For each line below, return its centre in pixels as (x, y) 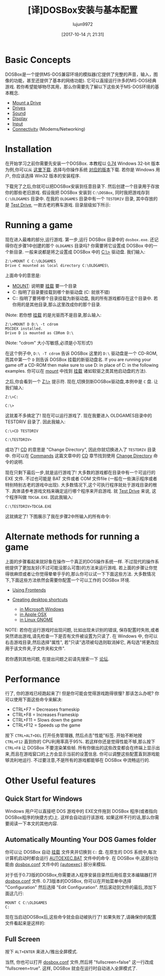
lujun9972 (83, 24)
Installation (29, 149)
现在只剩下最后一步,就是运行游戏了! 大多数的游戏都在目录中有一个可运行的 (80, 472)
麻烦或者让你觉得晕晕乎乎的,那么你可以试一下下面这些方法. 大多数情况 (85, 574)
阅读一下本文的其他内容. (34, 824)
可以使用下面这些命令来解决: (34, 700)
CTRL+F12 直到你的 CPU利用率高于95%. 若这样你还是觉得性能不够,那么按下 (80, 742)
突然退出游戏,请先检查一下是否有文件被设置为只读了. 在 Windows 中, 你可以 (81, 636)
